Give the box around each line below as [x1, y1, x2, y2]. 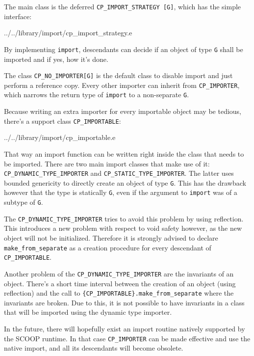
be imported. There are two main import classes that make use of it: [4, 158, 210, 168]
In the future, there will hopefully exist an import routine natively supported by [4, 323, 245, 333]
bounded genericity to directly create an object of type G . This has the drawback [4, 177, 246, 188]
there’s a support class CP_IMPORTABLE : [4, 115, 121, 126]
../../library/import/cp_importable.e [4, 132, 116, 142]
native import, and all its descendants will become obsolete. [4, 343, 183, 353]
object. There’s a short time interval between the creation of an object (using [4, 278, 236, 288]
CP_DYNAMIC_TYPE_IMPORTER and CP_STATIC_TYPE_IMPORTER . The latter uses [4, 168, 234, 178]
